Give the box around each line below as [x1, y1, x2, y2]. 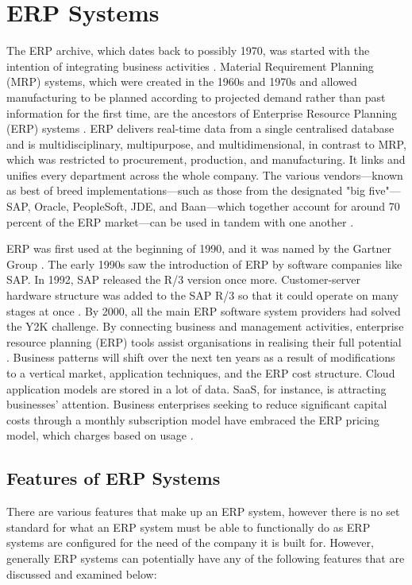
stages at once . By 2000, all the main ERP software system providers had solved [6, 302, 401, 319]
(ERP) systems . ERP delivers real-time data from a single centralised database [6, 120, 395, 137]
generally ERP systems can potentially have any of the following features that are [6, 549, 405, 566]
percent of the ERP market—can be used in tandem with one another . [6, 213, 354, 230]
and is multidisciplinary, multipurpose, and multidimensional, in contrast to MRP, [6, 135, 406, 152]
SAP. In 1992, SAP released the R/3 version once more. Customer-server [6, 271, 360, 288]
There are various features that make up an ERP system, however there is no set [6, 503, 400, 520]
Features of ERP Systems [6, 466, 221, 490]
